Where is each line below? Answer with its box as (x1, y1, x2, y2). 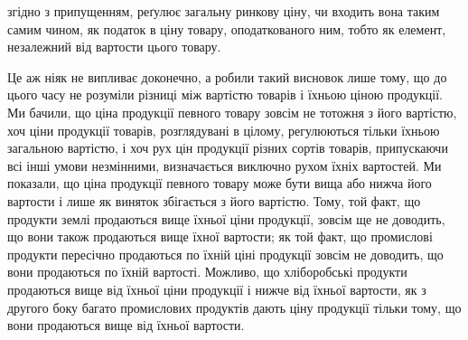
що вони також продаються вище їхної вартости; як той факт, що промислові (7, 227, 433, 246)
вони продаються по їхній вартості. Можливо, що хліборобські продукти (7, 262, 407, 281)
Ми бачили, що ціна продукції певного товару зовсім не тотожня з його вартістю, (7, 102, 457, 121)
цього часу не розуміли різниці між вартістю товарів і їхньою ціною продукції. (7, 85, 443, 104)
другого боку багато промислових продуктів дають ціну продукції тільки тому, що (7, 297, 462, 316)
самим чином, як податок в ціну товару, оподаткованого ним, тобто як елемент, (7, 19, 446, 38)
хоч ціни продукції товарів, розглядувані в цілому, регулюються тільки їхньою (7, 120, 440, 139)
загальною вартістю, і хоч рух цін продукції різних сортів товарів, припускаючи (7, 138, 448, 157)
